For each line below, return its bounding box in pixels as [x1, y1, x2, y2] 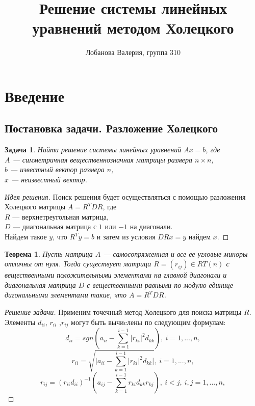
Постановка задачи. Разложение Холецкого [5, 120, 218, 136]
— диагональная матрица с [13, 221, 97, 232]
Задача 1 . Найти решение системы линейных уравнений [5, 144, 182, 155]
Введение [5, 85, 65, 106]
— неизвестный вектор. [11, 174, 87, 185]
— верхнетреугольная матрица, [12, 211, 109, 222]
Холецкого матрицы [5, 201, 66, 212]
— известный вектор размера [10, 164, 105, 175]
